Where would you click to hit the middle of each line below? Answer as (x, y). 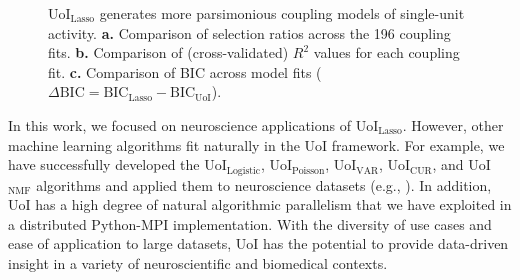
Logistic (243, 170)
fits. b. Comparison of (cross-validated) (168, 52)
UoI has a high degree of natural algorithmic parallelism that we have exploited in (260, 204)
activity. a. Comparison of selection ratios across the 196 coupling (249, 32)
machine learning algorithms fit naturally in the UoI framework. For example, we (256, 144)
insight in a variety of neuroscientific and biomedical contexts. (198, 262)
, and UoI (461, 164)
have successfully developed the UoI (117, 164)
